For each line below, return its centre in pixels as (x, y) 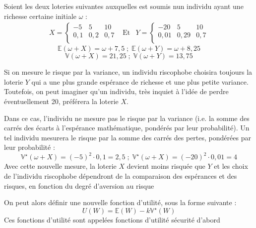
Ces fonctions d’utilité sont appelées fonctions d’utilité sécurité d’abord (112, 220)
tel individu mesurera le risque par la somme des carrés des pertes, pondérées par (128, 137)
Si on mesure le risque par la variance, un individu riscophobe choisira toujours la (128, 72)
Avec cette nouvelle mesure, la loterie (60, 166)
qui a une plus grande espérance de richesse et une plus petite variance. (140, 81)
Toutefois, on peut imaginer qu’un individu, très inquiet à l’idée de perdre (116, 91)
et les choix (231, 166)
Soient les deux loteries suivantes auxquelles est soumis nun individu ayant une (124, 6)
